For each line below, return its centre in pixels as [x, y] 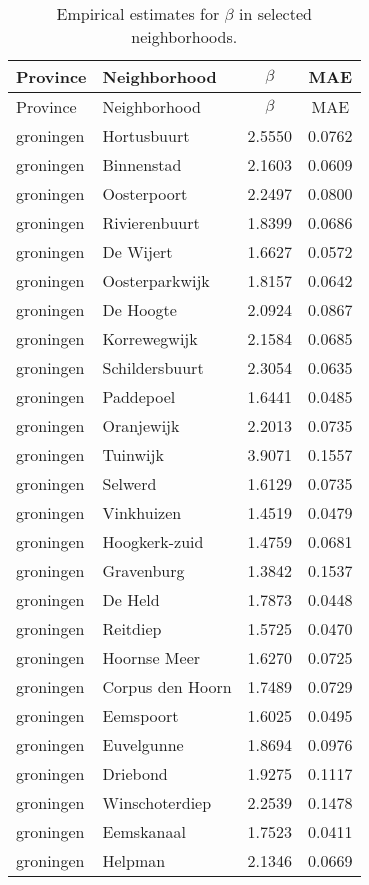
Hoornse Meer [151, 657]
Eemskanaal [144, 831]
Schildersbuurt [153, 367]
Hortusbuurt [146, 135]
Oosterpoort [145, 193]
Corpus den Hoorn [167, 686]
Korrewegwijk [150, 338]
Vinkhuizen [142, 512]
